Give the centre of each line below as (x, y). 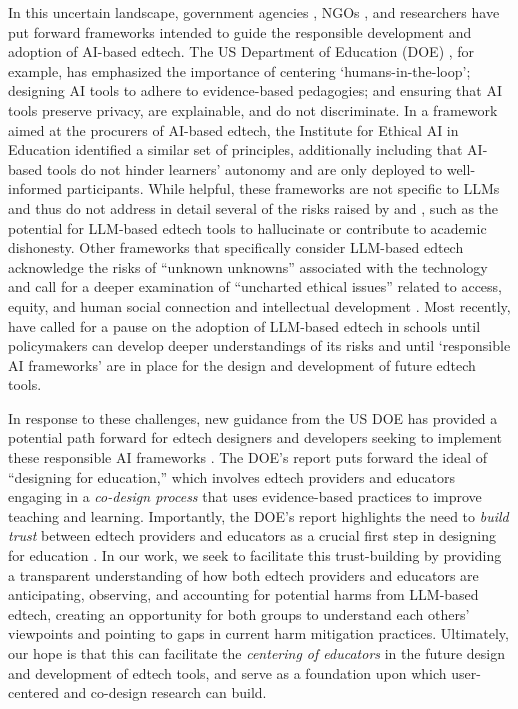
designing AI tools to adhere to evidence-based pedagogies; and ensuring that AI (255, 90)
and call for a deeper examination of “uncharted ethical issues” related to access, (255, 286)
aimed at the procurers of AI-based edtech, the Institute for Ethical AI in (233, 129)
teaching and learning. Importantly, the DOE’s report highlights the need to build (258, 515)
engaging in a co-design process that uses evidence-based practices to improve (245, 496)
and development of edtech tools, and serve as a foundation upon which (227, 672)
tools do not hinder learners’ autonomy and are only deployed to (244, 168)
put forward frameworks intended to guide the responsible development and (240, 31)
